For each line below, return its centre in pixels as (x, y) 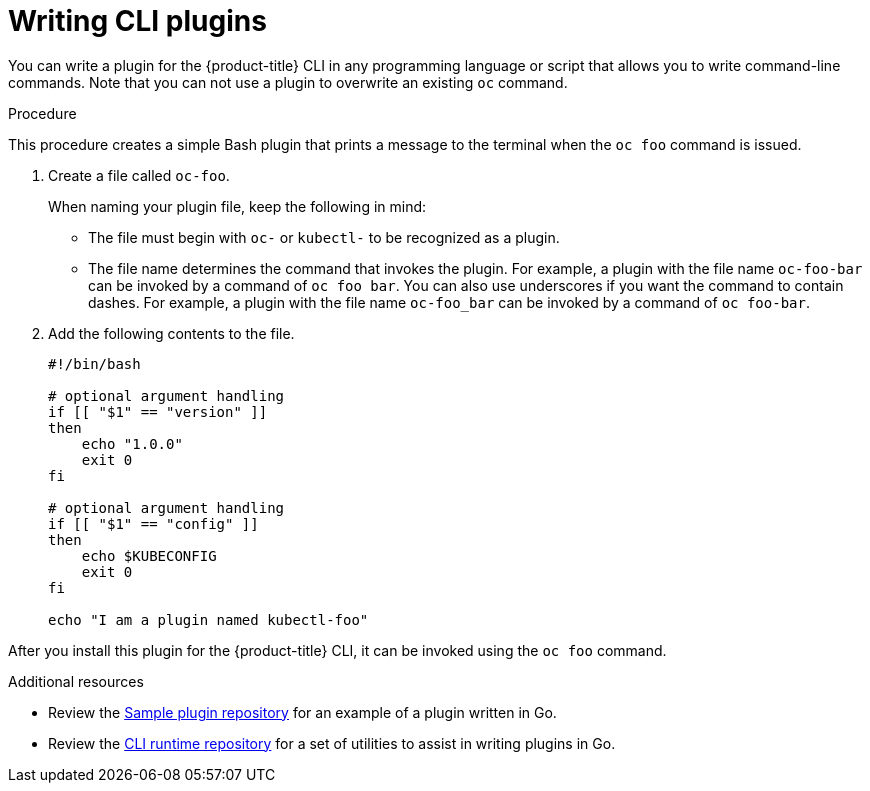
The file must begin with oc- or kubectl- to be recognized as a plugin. (324, 237)
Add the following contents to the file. (171, 333)
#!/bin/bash (94, 363)
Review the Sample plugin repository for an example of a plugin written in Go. (302, 712)
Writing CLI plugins (137, 21)
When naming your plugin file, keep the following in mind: (237, 206)
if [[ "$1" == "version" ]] (158, 411)
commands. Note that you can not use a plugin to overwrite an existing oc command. (288, 82)
